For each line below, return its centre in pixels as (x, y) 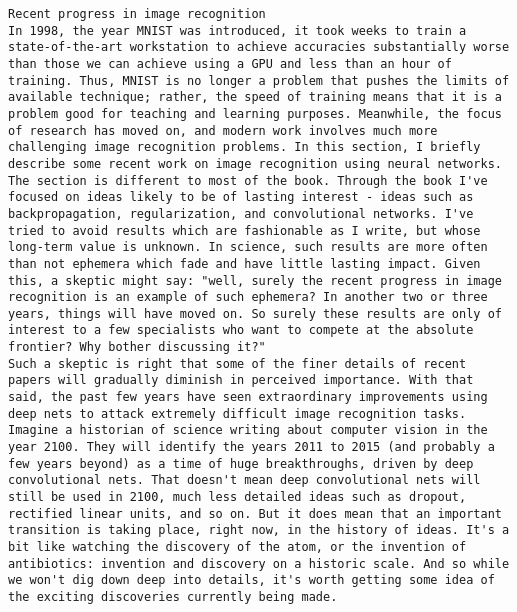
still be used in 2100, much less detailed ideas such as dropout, (237, 497)
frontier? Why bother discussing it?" (137, 347)
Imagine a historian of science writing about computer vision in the (248, 430)
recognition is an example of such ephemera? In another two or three (248, 297)
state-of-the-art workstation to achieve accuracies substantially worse (259, 47)
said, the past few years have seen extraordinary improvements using (248, 397)
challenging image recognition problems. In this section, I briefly (244, 147)
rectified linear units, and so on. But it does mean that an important (255, 513)
